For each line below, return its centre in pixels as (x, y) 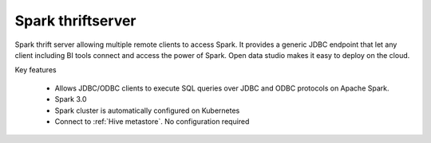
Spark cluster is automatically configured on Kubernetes (147, 110)
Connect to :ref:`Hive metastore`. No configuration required (152, 121)
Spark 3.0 (71, 99)
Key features (36, 70)
